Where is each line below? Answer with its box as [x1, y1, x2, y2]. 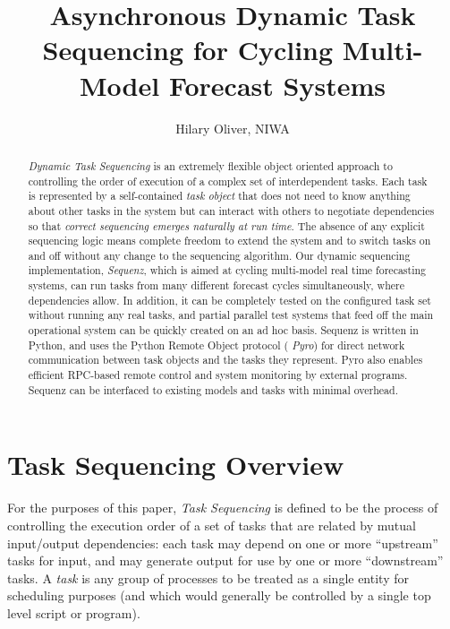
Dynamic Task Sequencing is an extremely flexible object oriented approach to [28, 158, 393, 173]
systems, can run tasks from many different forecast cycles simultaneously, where [28, 278, 404, 293]
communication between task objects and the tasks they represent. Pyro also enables [28, 352, 423, 367]
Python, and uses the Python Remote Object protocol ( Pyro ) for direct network [28, 337, 405, 352]
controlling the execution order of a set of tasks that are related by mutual [7, 515, 416, 534]
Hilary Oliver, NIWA [175, 118, 290, 137]
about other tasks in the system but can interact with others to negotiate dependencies [28, 202, 435, 218]
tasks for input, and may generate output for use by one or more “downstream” [7, 551, 444, 570]
